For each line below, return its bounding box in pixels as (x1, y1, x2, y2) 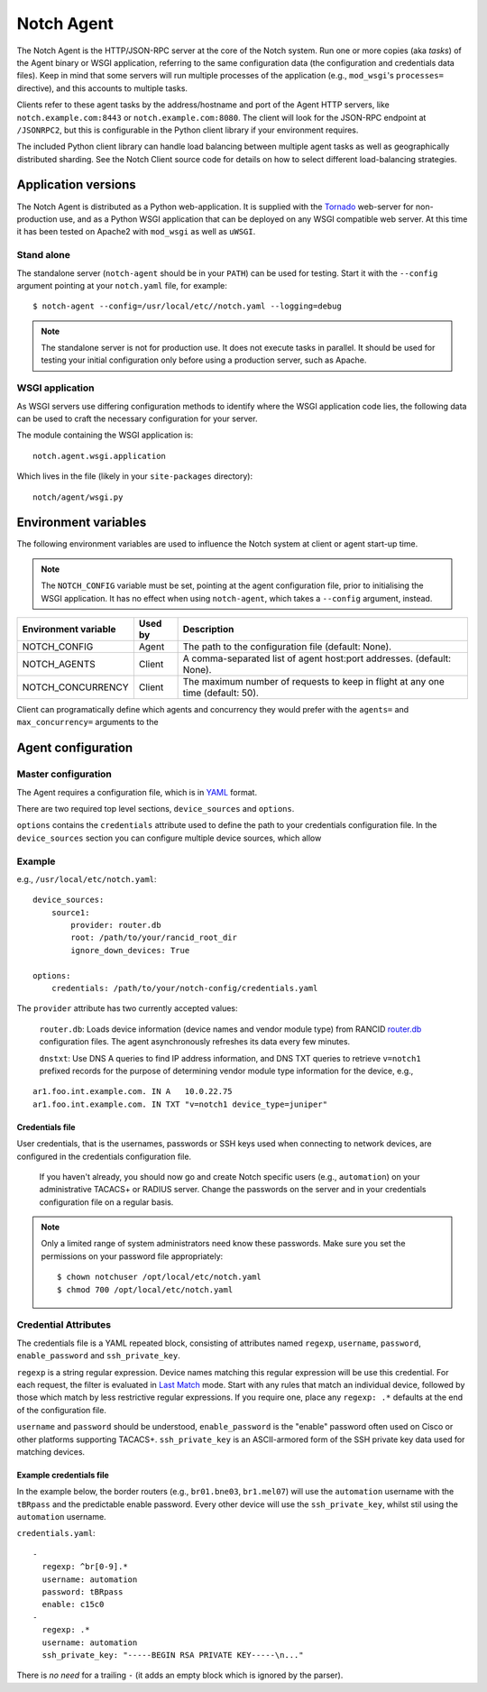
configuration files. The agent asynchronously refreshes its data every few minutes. (39, 1036, 351, 1047)
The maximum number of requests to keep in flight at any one (182, 676, 446, 688)
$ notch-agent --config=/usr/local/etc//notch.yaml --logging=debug (32, 301, 342, 311)
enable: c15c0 (41, 1599, 105, 1610)
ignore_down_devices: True (70, 945, 190, 955)
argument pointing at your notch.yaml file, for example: (16, 280, 227, 290)
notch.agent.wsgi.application (32, 451, 167, 461)
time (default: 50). (182, 686, 259, 699)
